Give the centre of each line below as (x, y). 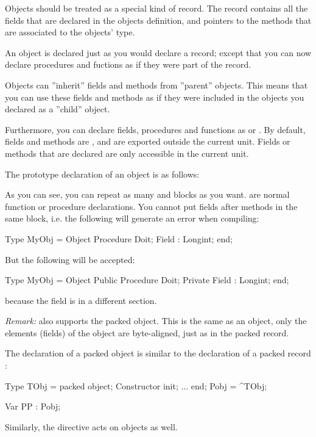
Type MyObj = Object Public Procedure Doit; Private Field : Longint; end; (147, 280)
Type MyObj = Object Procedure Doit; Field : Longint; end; (119, 238)
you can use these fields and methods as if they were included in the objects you (155, 97)
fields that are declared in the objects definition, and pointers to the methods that (158, 20)
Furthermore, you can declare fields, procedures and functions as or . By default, (155, 129)
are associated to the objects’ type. (70, 32)
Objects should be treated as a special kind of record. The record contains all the (156, 8)
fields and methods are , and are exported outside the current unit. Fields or (148, 141)
